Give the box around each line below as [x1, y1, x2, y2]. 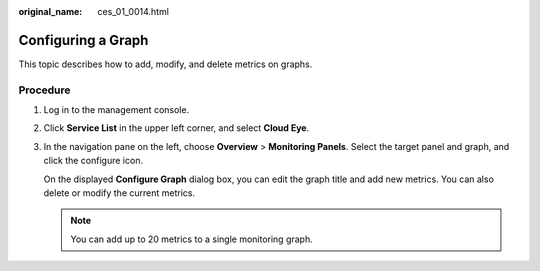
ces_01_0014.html [97, 6, 170, 17]
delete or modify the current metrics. [43, 187, 195, 199]
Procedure [18, 83, 71, 97]
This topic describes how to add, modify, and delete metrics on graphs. [18, 58, 313, 70]
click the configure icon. [43, 155, 144, 167]
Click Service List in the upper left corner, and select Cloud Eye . [43, 122, 310, 134]
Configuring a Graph [18, 31, 149, 49]
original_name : [18, 6, 83, 17]
